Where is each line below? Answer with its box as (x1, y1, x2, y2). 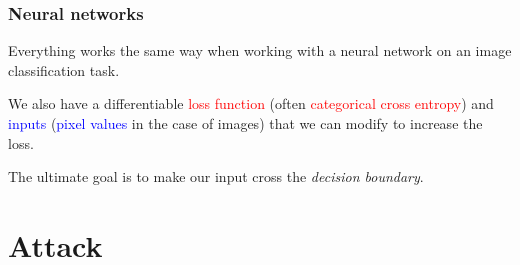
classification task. (8, 59, 120, 80)
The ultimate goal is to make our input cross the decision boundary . (8, 166, 424, 187)
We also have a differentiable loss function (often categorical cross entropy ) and (8, 93, 494, 114)
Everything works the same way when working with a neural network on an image (8, 40, 512, 61)
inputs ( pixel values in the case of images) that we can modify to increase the (8, 113, 483, 133)
